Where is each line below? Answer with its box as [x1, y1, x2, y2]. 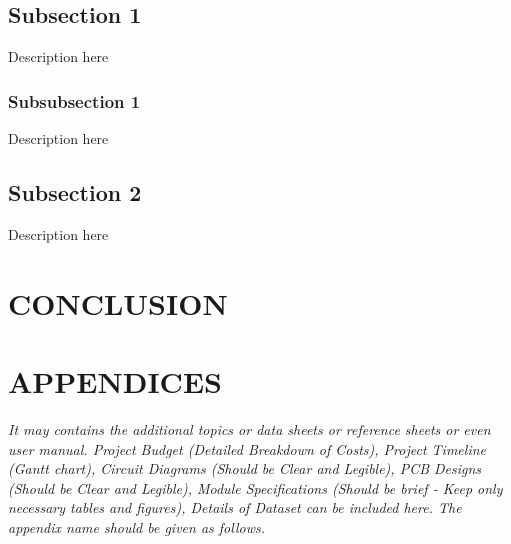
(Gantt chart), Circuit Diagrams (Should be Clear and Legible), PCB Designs [8, 458, 482, 479]
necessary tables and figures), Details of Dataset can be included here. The [8, 497, 462, 518]
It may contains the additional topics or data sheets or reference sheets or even [8, 418, 491, 439]
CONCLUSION [8, 282, 228, 323]
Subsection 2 [8, 177, 142, 207]
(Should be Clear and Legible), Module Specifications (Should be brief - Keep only [8, 477, 503, 498]
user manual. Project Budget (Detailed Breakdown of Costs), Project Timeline [8, 438, 486, 459]
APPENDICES [8, 360, 222, 401]
